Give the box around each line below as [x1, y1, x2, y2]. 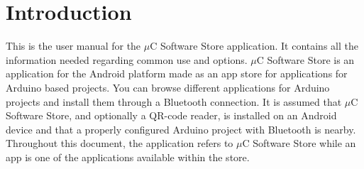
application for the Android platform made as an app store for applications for [6, 66, 348, 81]
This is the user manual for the [6, 38, 141, 53]
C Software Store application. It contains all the [150, 38, 358, 53]
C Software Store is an [256, 52, 355, 67]
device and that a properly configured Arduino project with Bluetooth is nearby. [6, 121, 356, 136]
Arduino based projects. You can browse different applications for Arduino [6, 80, 330, 94]
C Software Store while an [242, 136, 356, 151]
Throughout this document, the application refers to [6, 136, 233, 151]
